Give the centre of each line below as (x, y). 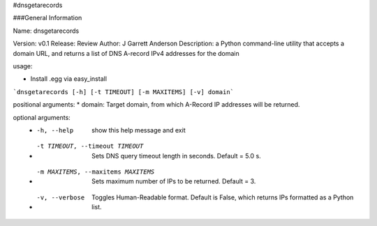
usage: (23, 66)
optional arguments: (42, 117)
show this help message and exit (139, 130)
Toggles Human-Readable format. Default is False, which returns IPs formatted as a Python (223, 197)
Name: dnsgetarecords (46, 31)
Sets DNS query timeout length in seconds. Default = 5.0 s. (176, 156)
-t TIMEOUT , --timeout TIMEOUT (90, 146)
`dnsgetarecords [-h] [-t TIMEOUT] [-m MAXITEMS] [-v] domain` (123, 92)
